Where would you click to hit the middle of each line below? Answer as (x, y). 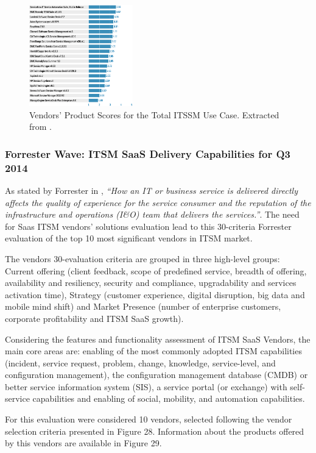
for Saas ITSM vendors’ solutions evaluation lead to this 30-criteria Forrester (148, 226)
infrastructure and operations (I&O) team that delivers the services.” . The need (152, 214)
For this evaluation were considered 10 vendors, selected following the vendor (149, 419)
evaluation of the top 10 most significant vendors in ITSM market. (129, 238)
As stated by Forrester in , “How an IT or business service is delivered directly (151, 190)
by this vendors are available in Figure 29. (83, 443)
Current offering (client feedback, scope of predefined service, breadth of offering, (156, 270)
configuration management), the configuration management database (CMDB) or (156, 375)
